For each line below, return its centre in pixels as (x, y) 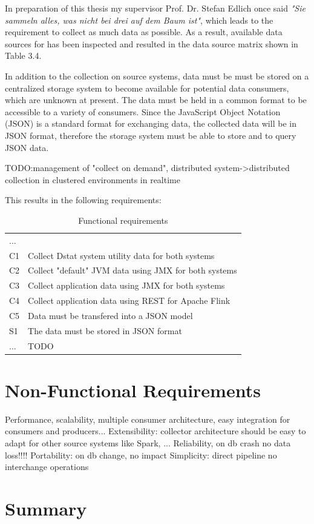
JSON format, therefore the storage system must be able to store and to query (151, 135)
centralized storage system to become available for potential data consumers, (147, 88)
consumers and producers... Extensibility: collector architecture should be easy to (155, 431)
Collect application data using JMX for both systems (126, 285)
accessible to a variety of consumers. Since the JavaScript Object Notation (143, 111)
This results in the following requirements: (83, 200)
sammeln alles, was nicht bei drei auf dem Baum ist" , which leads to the (139, 20)
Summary (46, 509)
